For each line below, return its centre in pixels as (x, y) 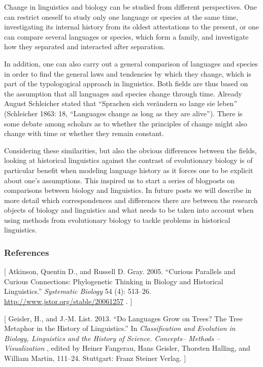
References (27, 252)
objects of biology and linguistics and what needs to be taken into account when (129, 210)
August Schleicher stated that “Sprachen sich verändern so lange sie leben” (121, 103)
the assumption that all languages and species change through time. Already (123, 93)
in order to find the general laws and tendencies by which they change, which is (128, 73)
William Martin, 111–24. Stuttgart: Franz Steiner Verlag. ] (95, 358)
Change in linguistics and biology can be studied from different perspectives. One (130, 7)
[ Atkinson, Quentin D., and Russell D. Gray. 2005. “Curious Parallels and (120, 271)
